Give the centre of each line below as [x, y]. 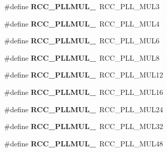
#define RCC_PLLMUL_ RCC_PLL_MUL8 [82, 57]
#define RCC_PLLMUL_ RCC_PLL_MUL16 [84, 92]
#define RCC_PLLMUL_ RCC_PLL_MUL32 [84, 126]
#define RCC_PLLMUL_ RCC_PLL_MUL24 [84, 109]
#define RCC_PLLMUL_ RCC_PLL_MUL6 [82, 41]
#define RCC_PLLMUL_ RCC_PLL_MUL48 [84, 143]
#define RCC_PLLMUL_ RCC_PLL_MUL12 [84, 75]
